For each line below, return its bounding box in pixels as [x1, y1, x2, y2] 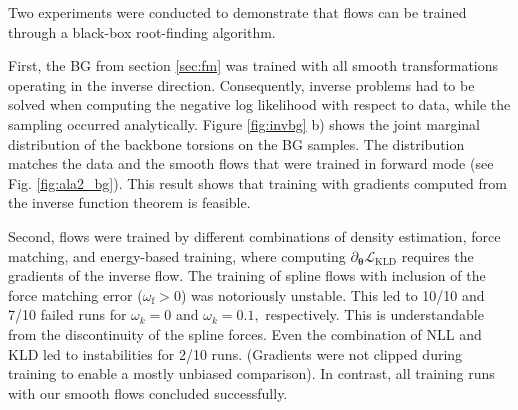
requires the [401, 245, 474, 266]
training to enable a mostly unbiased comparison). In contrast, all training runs [8, 363, 495, 384]
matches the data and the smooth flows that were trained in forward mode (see [8, 153, 494, 174]
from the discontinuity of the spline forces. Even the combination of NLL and [8, 323, 482, 344]
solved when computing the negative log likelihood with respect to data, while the [8, 94, 511, 115]
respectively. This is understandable [265, 304, 484, 325]
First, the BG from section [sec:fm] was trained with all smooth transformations [8, 55, 499, 76]
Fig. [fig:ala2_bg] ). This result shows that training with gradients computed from [8, 172, 507, 193]
